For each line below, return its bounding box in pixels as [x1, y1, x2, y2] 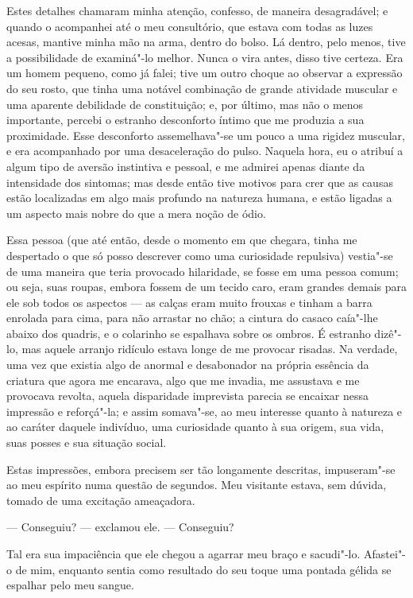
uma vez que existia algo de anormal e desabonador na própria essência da [6, 356, 369, 373]
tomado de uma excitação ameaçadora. [6, 491, 195, 508]
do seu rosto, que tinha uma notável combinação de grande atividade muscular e [6, 80, 398, 96]
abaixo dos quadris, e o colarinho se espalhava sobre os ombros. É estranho [6, 324, 371, 341]
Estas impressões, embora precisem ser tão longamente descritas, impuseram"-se [6, 460, 396, 477]
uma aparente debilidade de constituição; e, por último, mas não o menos [6, 95, 364, 112]
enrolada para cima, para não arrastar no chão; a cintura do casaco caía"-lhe [6, 309, 378, 326]
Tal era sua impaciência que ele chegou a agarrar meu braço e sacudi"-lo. [6, 546, 361, 561]
